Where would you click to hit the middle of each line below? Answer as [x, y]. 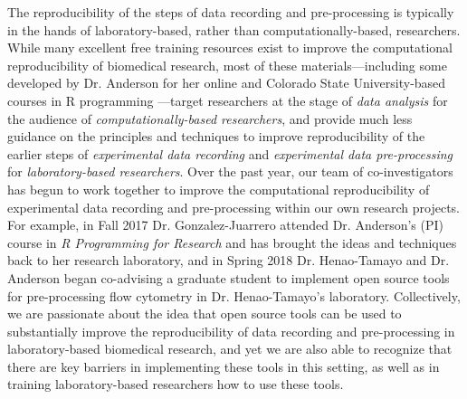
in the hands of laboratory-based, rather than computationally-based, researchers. [234, 29]
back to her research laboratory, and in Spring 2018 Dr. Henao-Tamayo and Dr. [229, 260]
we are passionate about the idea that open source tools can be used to [205, 313]
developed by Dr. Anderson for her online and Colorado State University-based [227, 83]
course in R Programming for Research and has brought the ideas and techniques [232, 242]
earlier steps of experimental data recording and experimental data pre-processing [230, 153]
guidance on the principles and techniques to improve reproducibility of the [216, 136]
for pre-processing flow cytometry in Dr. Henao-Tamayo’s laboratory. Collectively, [234, 295]
